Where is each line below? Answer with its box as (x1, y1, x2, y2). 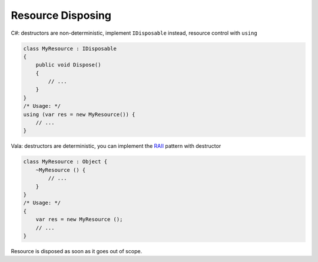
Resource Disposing (11, 9, 112, 22)
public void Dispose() (35, 62, 101, 68)
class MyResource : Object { (23, 158, 108, 165)
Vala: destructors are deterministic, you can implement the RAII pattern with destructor (11, 142, 221, 150)
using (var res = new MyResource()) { (23, 111, 135, 118)
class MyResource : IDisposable (23, 45, 117, 52)
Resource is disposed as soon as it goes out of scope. (11, 247, 143, 254)
